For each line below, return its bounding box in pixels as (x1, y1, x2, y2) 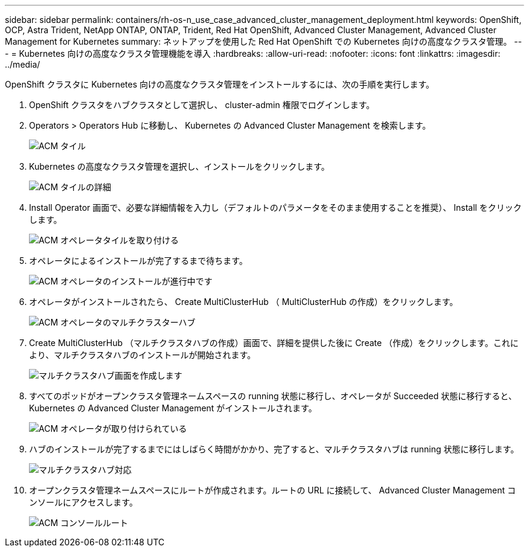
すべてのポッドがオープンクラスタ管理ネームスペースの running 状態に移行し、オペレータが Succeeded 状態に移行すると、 (29, 391, 517, 401)
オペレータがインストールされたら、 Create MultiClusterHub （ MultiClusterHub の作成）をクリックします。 (29, 297, 458, 307)
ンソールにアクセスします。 (29, 497, 138, 507)
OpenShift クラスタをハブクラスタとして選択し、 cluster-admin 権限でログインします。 (29, 100, 375, 110)
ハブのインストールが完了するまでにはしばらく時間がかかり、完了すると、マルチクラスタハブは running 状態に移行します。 (29, 444, 519, 454)
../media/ (5, 59, 40, 69)
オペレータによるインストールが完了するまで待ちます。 (29, 255, 248, 266)
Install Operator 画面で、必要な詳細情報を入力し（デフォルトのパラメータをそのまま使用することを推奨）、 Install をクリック (29, 202, 522, 213)
